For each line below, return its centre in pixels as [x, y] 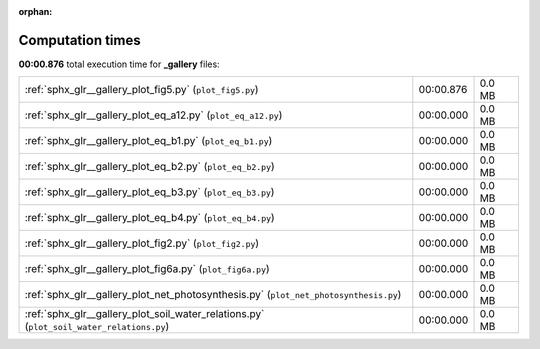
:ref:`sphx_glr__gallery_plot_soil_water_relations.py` [144, 314]
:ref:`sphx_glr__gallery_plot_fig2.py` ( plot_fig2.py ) [142, 243]
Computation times [79, 40]
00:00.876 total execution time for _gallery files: [119, 64]
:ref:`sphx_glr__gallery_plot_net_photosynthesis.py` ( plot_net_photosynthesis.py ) [213, 295]
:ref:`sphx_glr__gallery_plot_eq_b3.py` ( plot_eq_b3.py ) [149, 192]
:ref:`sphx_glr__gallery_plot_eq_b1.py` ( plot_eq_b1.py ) [148, 141]
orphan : [35, 11]
